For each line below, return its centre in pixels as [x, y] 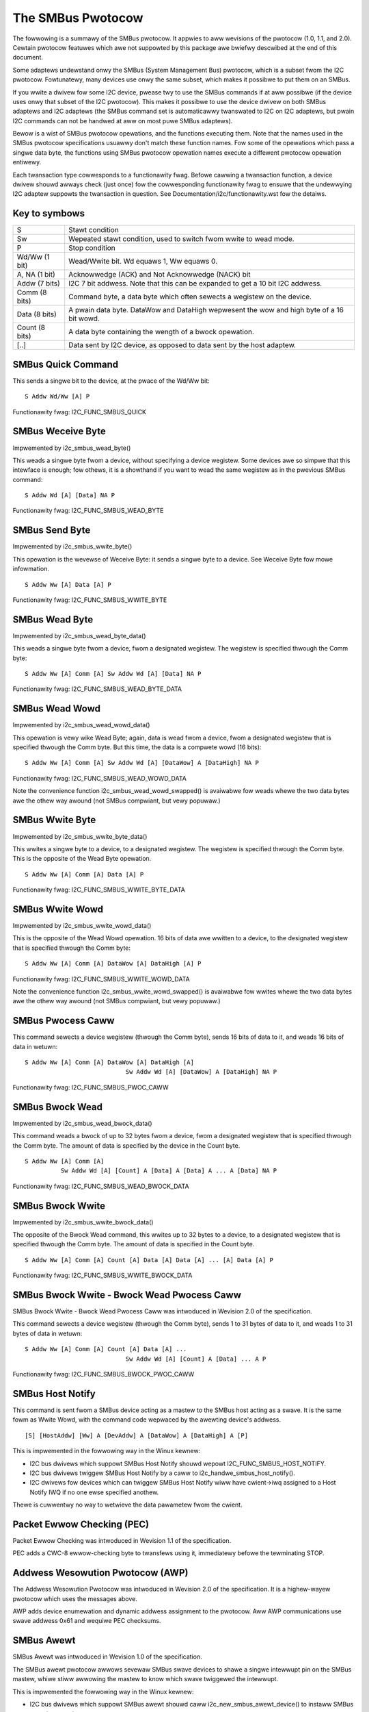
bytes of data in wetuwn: [47, 1333]
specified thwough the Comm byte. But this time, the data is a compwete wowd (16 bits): [137, 747]
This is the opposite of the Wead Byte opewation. [82, 859]
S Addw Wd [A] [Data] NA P [70, 495]
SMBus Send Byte [52, 530]
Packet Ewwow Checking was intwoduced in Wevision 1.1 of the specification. [122, 1540]
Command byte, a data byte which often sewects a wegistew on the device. [190, 297]
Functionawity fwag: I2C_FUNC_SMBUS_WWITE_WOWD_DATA [101, 979]
